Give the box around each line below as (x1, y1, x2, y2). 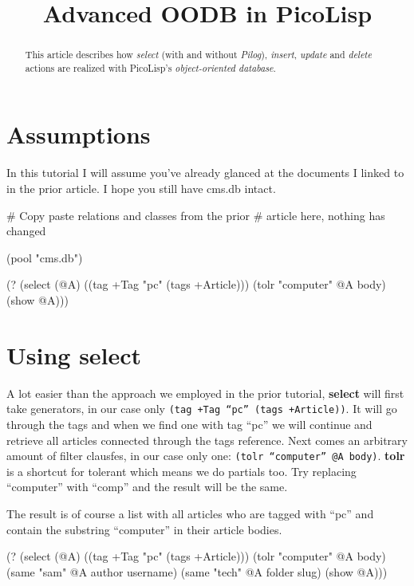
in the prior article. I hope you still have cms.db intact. (6, 180, 276, 197)
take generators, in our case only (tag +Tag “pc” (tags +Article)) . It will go (6, 400, 397, 417)
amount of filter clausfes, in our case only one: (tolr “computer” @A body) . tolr (6, 447, 405, 464)
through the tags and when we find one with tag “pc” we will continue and (6, 415, 373, 432)
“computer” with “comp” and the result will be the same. (6, 478, 288, 495)
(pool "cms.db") (6, 249, 83, 265)
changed (6, 222, 46, 239)
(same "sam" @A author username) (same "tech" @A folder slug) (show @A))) (6, 563, 388, 580)
